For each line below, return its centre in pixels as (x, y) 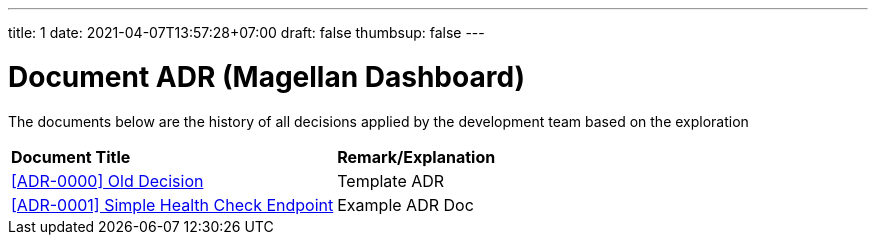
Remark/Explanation (416, 156)
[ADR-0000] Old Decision (107, 180)
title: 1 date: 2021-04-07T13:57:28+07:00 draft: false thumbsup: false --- (246, 32)
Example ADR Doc (405, 204)
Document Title (71, 156)
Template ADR (391, 180)
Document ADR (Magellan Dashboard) (267, 76)
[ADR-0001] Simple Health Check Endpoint (172, 204)
